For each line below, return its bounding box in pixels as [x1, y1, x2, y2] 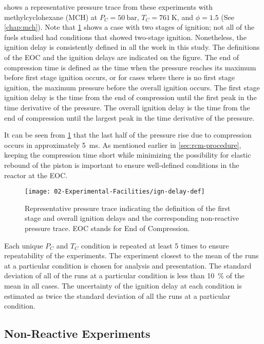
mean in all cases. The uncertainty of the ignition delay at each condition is [4, 280, 242, 291]
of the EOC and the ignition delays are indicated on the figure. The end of [4, 51, 239, 62]
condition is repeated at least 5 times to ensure [81, 240, 229, 251]
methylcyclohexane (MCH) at [4, 11, 98, 22]
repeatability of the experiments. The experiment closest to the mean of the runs [4, 250, 259, 261]
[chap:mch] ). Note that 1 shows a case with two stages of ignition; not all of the [4, 22, 255, 32]
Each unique [4, 240, 43, 251]
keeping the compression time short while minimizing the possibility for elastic [4, 149, 251, 160]
